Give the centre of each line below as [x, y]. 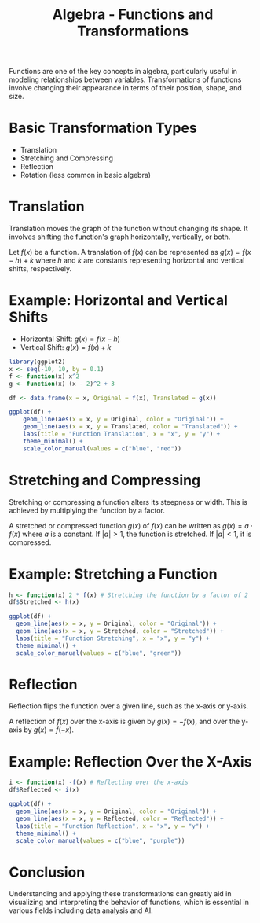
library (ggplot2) [37, 362]
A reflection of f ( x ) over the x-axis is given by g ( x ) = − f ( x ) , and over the [125, 722]
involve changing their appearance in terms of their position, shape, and [125, 88]
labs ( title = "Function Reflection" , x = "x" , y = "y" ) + [113, 826]
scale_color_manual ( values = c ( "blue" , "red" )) [102, 449]
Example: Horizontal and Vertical [119, 301]
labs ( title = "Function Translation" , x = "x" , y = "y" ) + [122, 434]
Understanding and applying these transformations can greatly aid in [120, 894]
